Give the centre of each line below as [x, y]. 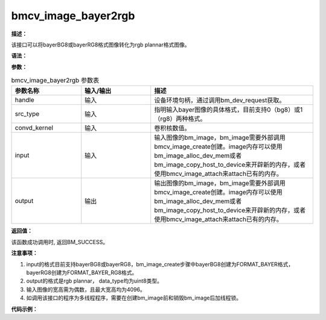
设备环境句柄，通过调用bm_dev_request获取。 [220, 101]
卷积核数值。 [172, 128]
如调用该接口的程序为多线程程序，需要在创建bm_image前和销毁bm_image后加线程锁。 [134, 298]
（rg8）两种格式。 [180, 119]
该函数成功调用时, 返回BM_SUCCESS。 [60, 242]
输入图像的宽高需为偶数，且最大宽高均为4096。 [86, 289]
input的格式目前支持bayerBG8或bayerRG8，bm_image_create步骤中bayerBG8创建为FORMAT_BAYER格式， [160, 264]
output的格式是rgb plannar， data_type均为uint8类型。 [94, 281]
